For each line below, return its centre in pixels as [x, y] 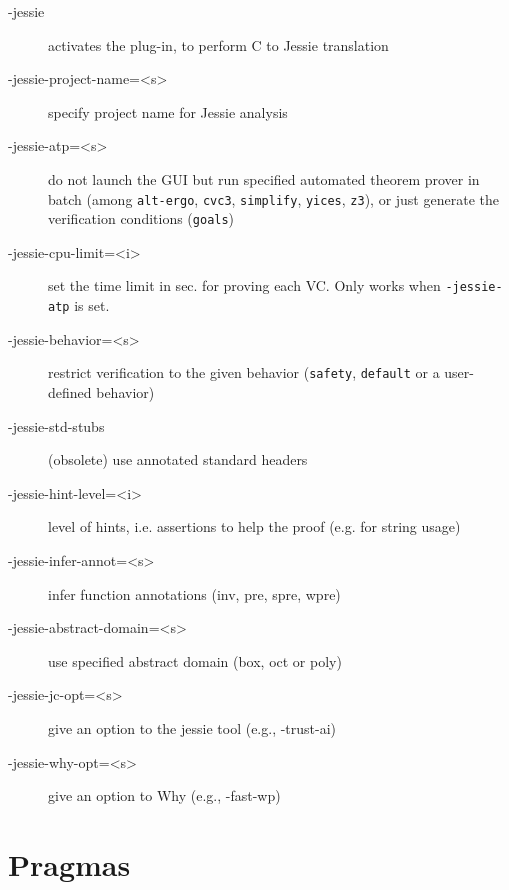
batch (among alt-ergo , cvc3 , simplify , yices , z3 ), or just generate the [273, 198]
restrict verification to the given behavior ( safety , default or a [244, 372]
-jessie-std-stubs [56, 425]
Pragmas [69, 863]
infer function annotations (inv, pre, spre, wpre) [194, 593]
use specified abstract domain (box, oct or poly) [195, 660]
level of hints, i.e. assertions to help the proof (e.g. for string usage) [254, 526]
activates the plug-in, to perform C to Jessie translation [218, 44]
